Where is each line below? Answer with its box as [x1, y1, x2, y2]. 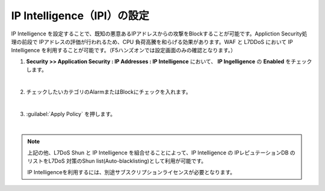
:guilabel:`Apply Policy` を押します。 [26, 110, 116, 117]
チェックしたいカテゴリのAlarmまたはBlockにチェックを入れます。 [26, 88, 191, 95]
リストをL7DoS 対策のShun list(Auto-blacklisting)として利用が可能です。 [27, 157, 207, 165]
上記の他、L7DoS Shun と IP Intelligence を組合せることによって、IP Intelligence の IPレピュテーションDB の [27, 149, 296, 156]
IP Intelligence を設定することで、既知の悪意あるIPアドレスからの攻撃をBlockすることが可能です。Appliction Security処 [11, 30, 308, 37]
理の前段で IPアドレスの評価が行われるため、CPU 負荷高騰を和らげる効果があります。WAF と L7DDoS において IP [11, 38, 293, 45]
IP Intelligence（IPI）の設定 [11, 9, 150, 22]
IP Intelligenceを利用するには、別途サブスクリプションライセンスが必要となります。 [27, 168, 236, 175]
